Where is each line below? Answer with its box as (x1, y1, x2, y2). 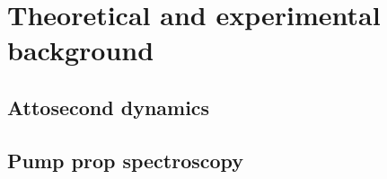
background (7, 31, 154, 68)
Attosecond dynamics (7, 93, 210, 121)
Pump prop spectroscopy (7, 146, 244, 174)
